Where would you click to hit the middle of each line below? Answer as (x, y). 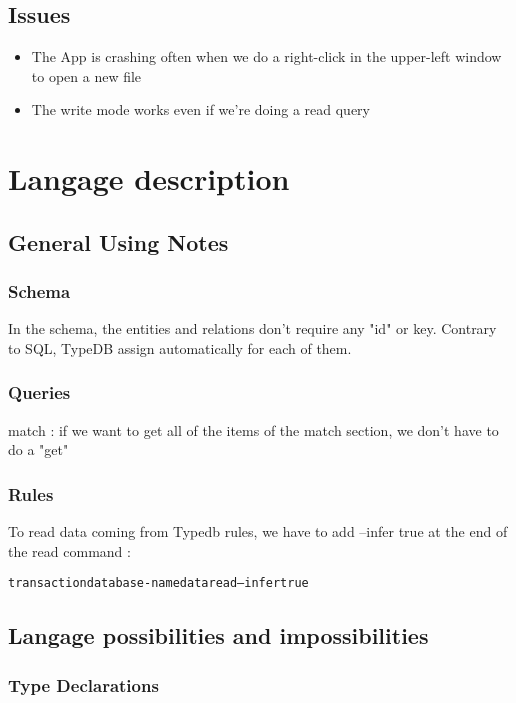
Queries (39, 392)
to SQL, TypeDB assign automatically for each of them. (180, 347)
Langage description (149, 178)
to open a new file (86, 75)
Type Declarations (83, 684)
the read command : (69, 550)
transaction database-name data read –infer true (158, 583)
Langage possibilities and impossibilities (218, 635)
